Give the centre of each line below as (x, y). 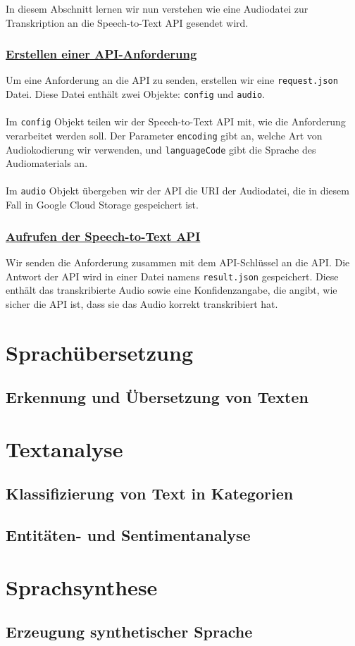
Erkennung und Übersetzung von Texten (157, 397)
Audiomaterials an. (47, 163)
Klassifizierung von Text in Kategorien (150, 493)
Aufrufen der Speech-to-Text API (103, 236)
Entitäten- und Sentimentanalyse (128, 535)
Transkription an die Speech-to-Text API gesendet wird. (127, 22)
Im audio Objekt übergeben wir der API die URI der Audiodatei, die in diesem (177, 191)
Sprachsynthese (82, 586)
